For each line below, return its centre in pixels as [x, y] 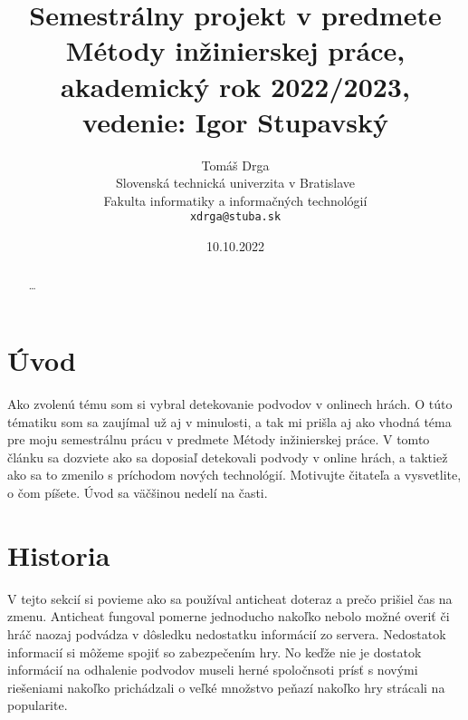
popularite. [38, 705]
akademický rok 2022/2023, [235, 86]
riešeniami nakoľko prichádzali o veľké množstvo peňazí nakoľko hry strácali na [226, 687]
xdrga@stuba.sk [235, 217]
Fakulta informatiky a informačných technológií [235, 200]
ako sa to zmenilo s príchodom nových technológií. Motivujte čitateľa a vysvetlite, [234, 475]
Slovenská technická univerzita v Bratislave [235, 183]
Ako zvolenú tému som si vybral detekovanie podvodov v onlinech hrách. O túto [230, 404]
